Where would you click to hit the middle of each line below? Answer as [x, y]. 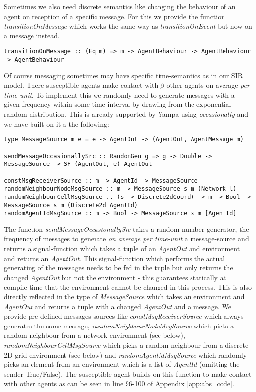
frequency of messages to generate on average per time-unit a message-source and [127, 239]
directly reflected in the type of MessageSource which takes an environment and [124, 296]
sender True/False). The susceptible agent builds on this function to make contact [128, 374]
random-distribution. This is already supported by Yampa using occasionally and [126, 114]
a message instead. [32, 35]
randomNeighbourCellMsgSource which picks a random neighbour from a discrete [126, 344]
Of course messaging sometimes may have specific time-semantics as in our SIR [124, 75]
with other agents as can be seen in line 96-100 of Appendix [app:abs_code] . [119, 383]
